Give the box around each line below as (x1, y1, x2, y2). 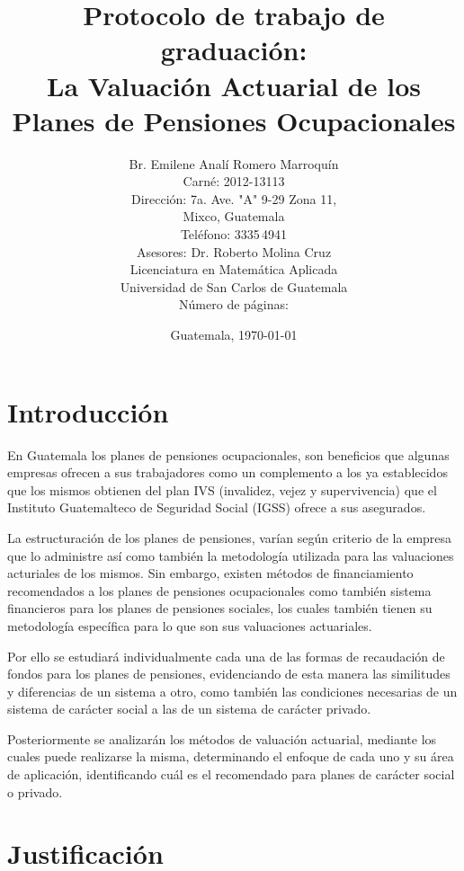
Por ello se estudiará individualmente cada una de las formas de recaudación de (7, 646, 445, 665)
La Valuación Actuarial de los (47, 67, 421, 103)
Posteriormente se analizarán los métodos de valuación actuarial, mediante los (7, 729, 437, 748)
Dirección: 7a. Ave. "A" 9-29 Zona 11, (130, 189, 337, 208)
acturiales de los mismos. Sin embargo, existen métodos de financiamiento (7, 564, 414, 582)
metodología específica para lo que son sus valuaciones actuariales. (7, 616, 372, 635)
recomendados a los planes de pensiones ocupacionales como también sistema (7, 581, 432, 600)
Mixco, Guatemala (183, 207, 285, 226)
